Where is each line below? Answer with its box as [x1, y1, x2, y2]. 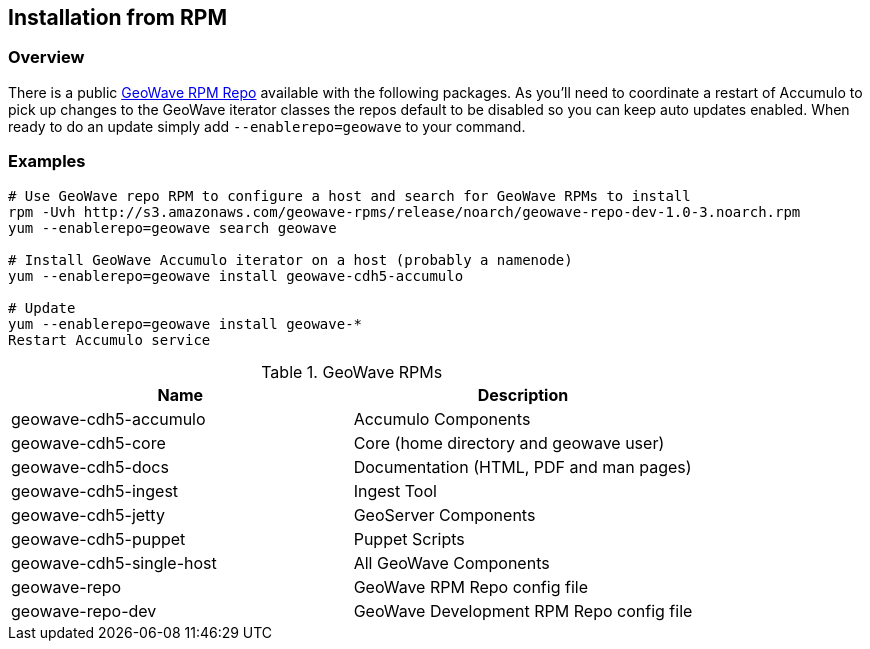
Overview [8, 47, 85, 68]
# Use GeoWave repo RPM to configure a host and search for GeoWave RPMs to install [8, 187, 691, 204]
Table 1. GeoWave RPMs [261, 361, 443, 382]
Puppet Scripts [353, 528, 465, 549]
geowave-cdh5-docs [11, 456, 169, 477]
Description [477, 384, 569, 405]
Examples [8, 151, 86, 172]
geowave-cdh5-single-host [11, 552, 217, 573]
